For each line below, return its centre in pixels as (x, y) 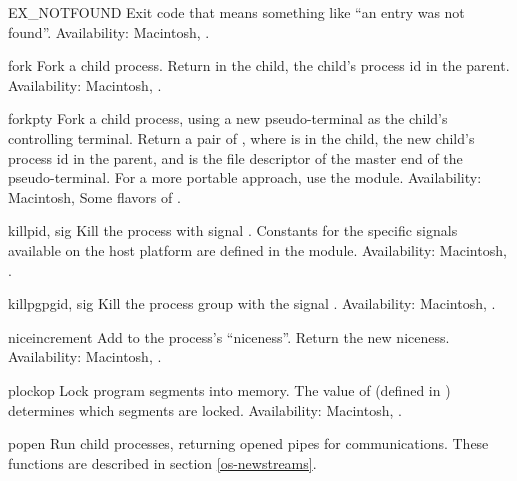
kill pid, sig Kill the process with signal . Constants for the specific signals (233, 230)
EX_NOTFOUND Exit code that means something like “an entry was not (236, 12)
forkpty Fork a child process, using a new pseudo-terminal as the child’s (228, 118)
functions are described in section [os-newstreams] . (162, 462)
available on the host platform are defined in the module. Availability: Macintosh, (257, 249)
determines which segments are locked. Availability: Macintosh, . (205, 409)
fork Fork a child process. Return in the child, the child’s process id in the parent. (259, 65)
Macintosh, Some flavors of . (94, 196)
